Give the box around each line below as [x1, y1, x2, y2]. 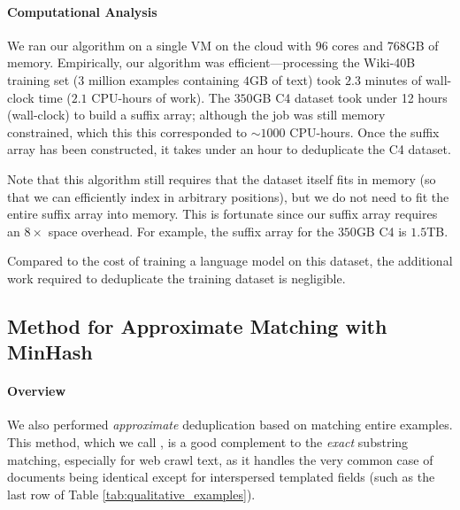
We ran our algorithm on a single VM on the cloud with [7, 35, 311, 54]
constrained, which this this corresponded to [7, 122, 248, 141]
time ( [38, 88, 72, 106]
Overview [7, 382, 66, 400]
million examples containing [88, 70, 240, 89]
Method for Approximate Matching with [7, 312, 387, 339]
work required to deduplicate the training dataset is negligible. [7, 268, 346, 287]
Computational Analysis [7, 2, 157, 20]
